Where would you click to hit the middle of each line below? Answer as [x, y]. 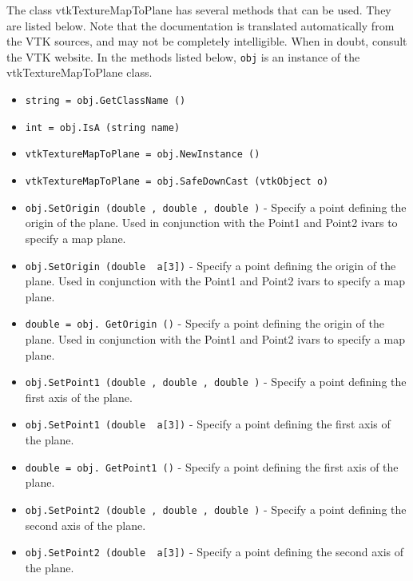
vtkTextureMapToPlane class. [79, 72]
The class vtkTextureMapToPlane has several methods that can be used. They [199, 10]
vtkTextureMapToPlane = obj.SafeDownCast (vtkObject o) [177, 181]
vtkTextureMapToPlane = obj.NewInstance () [143, 155]
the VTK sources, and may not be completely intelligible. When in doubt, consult [207, 41]
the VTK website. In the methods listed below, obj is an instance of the [183, 56]
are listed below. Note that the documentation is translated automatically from [201, 25]
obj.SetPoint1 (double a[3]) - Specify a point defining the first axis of [208, 424]
